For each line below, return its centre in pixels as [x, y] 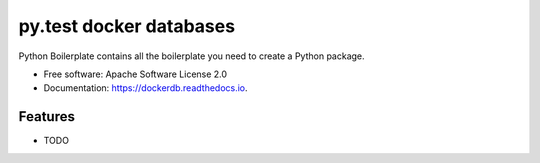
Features [46, 116]
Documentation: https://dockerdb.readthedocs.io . [146, 88]
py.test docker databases [126, 26]
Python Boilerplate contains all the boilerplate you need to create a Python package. [191, 56]
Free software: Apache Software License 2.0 [135, 74]
